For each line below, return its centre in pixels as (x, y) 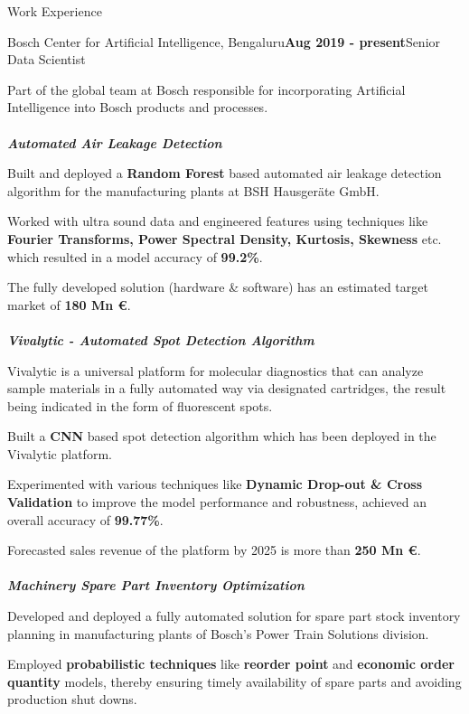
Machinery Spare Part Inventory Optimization (156, 585)
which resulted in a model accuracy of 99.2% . (135, 256)
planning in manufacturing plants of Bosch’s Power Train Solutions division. (218, 633)
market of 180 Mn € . (69, 304)
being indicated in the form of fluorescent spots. (140, 405)
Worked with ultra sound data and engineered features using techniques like (218, 221)
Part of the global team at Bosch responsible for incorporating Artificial (206, 89)
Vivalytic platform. (60, 453)
